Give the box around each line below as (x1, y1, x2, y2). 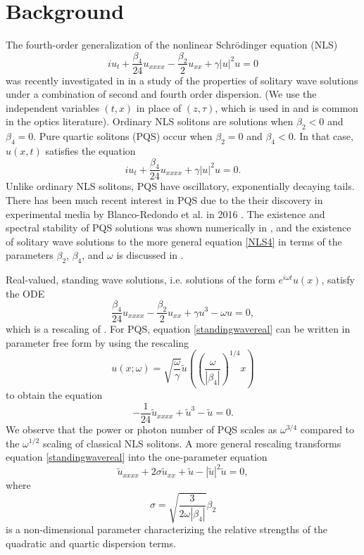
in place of (136, 100, 182, 115)
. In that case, (293, 129, 353, 143)
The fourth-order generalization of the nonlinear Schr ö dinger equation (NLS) (6, 37, 338, 52)
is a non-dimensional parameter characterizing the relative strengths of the (6, 522, 328, 537)
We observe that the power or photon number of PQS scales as (6, 421, 277, 436)
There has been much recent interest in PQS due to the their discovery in (6, 192, 323, 207)
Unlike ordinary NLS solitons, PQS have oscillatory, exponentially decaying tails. (6, 179, 355, 193)
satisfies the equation (45, 143, 136, 158)
